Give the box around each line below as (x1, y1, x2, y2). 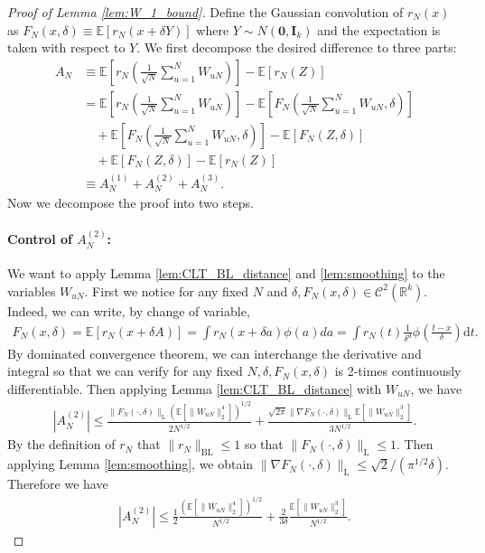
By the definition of (7, 435, 116, 454)
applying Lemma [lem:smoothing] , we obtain (7, 455, 254, 473)
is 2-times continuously (334, 361, 462, 380)
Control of (7, 230, 72, 248)
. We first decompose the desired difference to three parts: (136, 38, 457, 57)
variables (7, 281, 56, 300)
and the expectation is (317, 20, 441, 39)
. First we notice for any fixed (84, 281, 249, 300)
